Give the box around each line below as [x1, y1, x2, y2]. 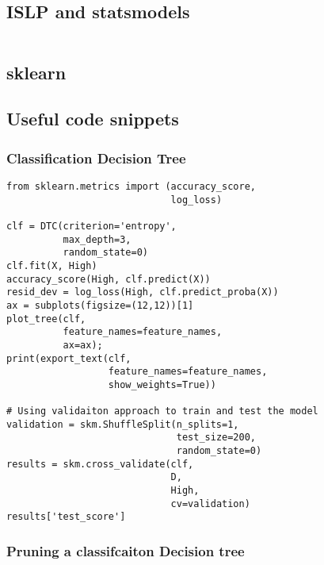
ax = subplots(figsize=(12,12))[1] [6, 299, 194, 311]
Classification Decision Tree [6, 148, 186, 167]
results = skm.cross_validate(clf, [6, 458, 194, 470]
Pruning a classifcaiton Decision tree [6, 540, 245, 560]
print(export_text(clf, [6, 352, 132, 364]
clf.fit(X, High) [6, 259, 97, 271]
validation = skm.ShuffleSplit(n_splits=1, [6, 418, 239, 430]
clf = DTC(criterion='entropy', [6, 220, 177, 232]
